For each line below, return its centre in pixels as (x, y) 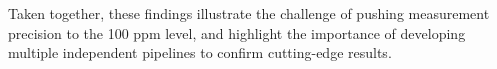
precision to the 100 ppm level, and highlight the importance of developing (237, 32)
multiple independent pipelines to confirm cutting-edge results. (200, 52)
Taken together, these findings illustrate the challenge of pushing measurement (249, 13)
